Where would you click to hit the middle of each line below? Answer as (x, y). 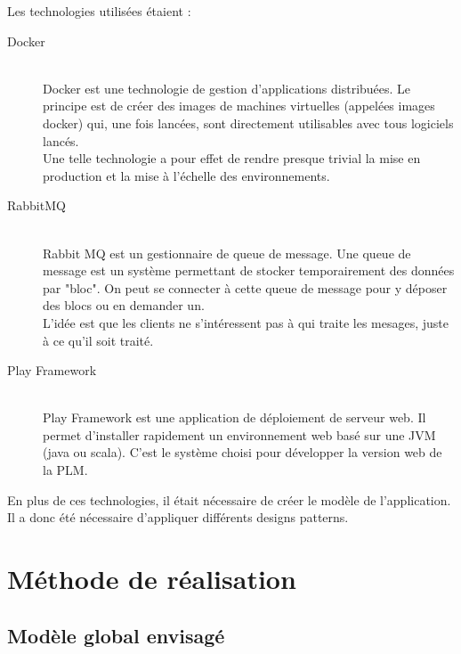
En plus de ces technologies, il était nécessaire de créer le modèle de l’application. (229, 499)
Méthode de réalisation (152, 579)
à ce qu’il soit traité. (98, 340)
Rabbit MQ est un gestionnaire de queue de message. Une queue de (227, 253)
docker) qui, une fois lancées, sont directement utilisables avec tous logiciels (248, 123)
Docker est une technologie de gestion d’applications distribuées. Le (227, 88)
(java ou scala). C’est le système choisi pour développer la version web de (243, 452)
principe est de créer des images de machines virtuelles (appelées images (239, 106)
